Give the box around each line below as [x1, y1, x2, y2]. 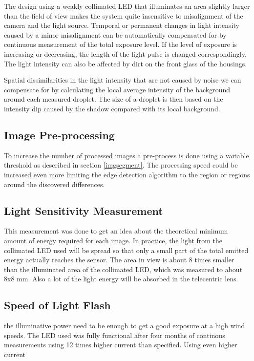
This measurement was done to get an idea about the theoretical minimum [4, 226, 228, 236]
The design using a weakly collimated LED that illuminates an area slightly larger [4, 1, 250, 11]
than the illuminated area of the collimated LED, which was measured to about [4, 264, 243, 274]
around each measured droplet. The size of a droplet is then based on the [4, 94, 223, 104]
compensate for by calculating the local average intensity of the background [4, 84, 231, 94]
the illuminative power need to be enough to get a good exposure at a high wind [4, 320, 245, 331]
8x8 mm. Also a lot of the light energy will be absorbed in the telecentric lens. [4, 274, 238, 284]
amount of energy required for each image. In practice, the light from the [4, 235, 223, 245]
